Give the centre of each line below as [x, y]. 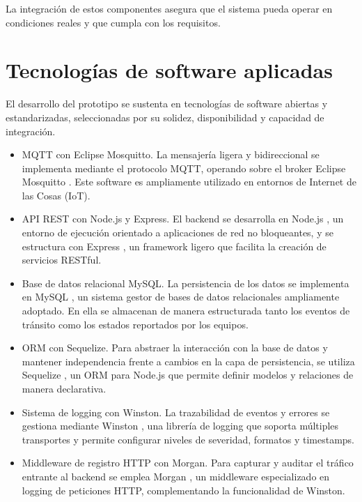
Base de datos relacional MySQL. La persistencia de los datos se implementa [186, 283]
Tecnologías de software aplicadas [169, 70]
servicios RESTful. [62, 260]
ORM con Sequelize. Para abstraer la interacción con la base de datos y [175, 348]
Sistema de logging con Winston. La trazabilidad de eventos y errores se [176, 412]
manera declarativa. [64, 388]
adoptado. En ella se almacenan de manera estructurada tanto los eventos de [186, 311]
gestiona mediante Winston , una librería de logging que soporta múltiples [180, 426]
